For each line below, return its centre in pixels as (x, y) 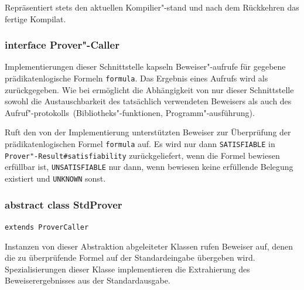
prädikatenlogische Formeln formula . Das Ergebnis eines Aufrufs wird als (136, 78)
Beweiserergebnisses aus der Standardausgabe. (88, 280)
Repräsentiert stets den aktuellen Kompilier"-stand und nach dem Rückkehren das (152, 7)
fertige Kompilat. (35, 18)
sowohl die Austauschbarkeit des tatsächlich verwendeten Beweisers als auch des (148, 101)
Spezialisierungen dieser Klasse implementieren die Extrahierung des (127, 269)
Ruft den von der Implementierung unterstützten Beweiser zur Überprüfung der (148, 132)
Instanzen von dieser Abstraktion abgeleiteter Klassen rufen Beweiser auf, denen (149, 246)
